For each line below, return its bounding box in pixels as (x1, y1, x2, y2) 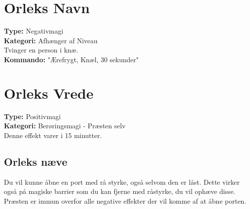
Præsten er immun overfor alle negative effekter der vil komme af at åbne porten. (4, 195, 247, 206)
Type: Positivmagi (4, 111, 61, 121)
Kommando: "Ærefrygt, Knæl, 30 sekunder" (4, 54, 139, 64)
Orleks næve (4, 154, 68, 169)
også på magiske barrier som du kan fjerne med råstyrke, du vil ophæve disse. (4, 186, 235, 196)
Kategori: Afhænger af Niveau (4, 35, 98, 45)
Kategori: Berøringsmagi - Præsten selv (4, 121, 126, 131)
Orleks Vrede (4, 83, 93, 103)
